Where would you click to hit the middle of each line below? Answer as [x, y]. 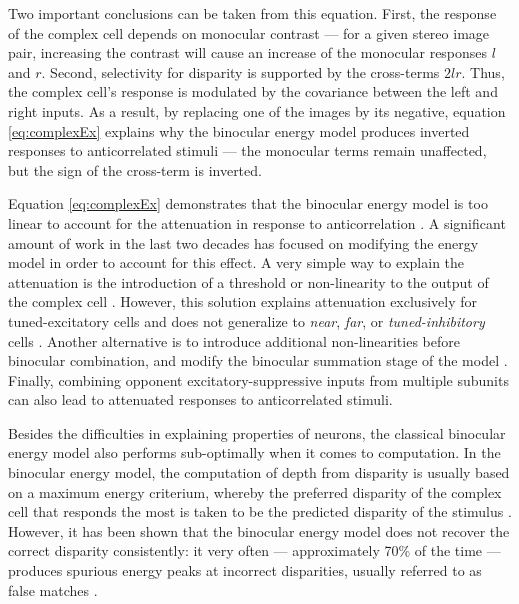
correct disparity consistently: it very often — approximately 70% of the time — [254, 550]
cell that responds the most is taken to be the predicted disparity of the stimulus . [260, 511]
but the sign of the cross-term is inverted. [135, 169]
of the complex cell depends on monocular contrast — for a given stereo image [249, 32]
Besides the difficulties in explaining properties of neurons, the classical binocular [257, 432]
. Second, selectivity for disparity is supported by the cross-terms [240, 71]
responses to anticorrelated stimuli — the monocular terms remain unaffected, [247, 150]
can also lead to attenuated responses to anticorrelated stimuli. [200, 399]
